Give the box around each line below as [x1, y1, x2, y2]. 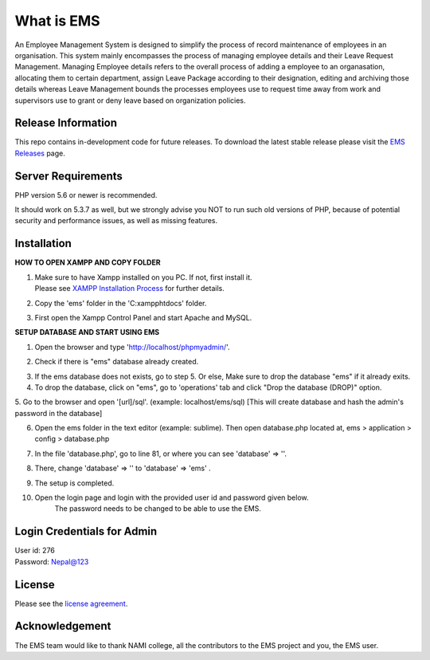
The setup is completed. [34, 478, 115, 488]
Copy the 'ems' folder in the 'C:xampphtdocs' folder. [34, 298, 207, 308]
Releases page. [14, 148, 65, 158]
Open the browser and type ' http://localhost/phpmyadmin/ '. [34, 342, 230, 352]
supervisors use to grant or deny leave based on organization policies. [14, 96, 246, 105]
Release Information [14, 116, 118, 130]
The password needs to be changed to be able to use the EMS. [54, 504, 262, 513]
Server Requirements [14, 169, 123, 183]
